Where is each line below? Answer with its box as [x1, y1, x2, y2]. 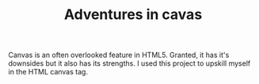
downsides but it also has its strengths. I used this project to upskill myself [8, 59, 251, 68]
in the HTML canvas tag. [8, 67, 89, 77]
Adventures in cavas [63, 6, 203, 24]
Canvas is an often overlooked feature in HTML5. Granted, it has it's [8, 50, 230, 60]
